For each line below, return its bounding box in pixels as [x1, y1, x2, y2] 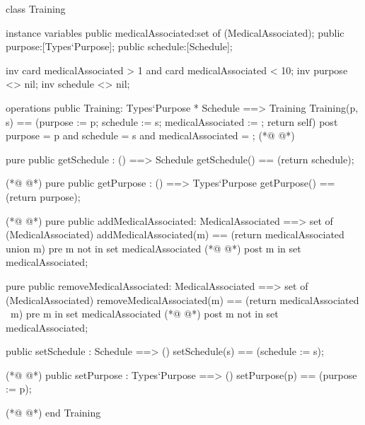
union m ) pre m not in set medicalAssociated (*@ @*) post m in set [6, 240, 301, 255]
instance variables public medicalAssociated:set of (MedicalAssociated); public [6, 25, 344, 40]
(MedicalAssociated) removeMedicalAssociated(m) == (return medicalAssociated [6, 292, 359, 307]
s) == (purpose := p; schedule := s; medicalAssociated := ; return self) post [6, 114, 338, 129]
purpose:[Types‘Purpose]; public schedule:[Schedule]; [6, 39, 233, 54]
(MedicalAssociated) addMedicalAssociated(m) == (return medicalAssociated [6, 227, 344, 242]
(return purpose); [6, 189, 81, 204]
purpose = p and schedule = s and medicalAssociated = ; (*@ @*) [6, 128, 295, 143]
